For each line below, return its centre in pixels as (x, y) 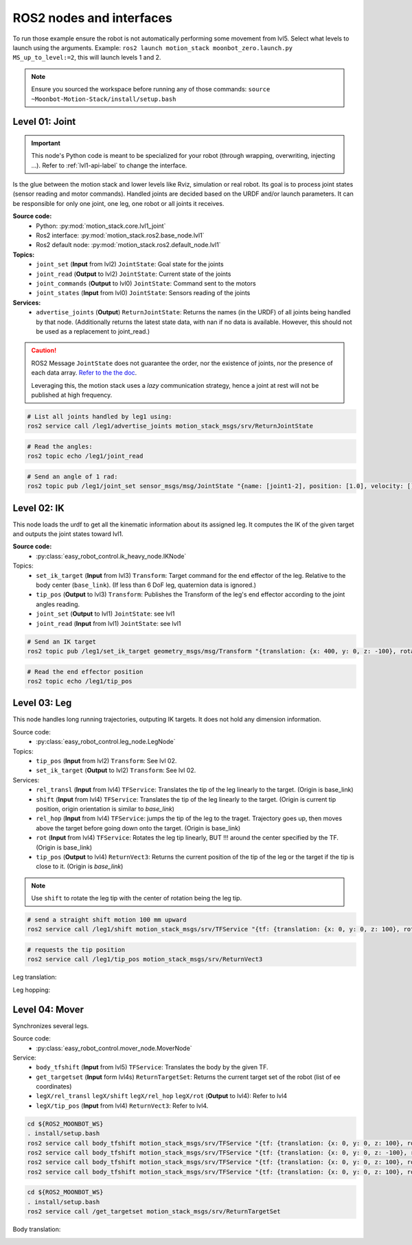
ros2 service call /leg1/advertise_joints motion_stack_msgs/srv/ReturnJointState (170, 426)
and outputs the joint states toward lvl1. (68, 534)
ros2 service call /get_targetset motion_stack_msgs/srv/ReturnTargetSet (154, 1212)
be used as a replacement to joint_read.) (93, 331)
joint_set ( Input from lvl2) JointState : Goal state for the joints (130, 264)
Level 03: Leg (42, 703)
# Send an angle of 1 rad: (72, 476)
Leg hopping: (32, 990)
